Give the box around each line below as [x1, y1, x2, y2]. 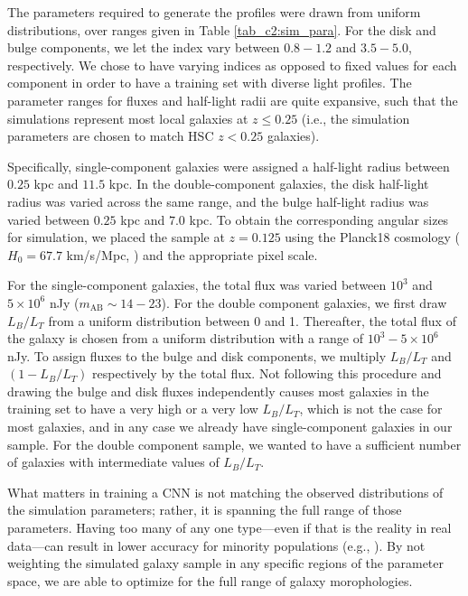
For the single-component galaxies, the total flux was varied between [7, 275, 387, 294]
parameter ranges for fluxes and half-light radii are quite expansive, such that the [7, 90, 458, 109]
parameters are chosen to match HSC [7, 126, 214, 145]
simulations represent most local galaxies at [7, 108, 248, 127]
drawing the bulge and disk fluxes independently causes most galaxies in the [7, 381, 429, 400]
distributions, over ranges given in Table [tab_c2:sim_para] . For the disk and [7, 20, 436, 39]
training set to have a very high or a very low [7, 399, 258, 418]
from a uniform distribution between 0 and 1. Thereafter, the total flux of [48, 311, 456, 330]
